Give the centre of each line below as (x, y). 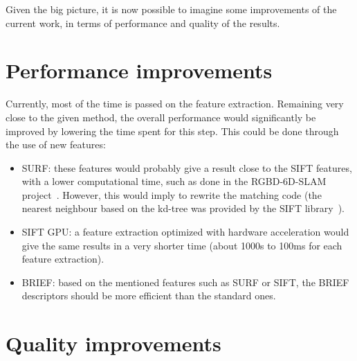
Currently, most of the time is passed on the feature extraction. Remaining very (175, 104)
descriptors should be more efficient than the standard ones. (149, 296)
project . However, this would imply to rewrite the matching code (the (172, 194)
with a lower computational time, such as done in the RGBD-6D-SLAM (174, 181)
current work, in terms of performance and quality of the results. (143, 23)
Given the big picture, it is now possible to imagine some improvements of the (171, 9)
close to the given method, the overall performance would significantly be (161, 117)
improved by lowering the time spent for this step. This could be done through (172, 131)
